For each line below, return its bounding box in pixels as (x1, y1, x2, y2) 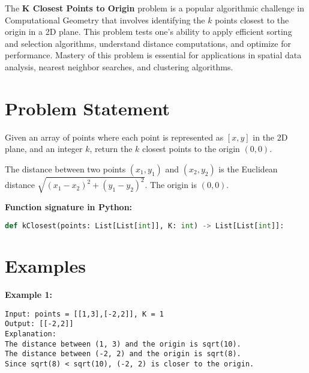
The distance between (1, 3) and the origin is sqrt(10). (5, 339, 241, 348)
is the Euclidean (218, 162, 278, 175)
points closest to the (215, 13, 289, 26)
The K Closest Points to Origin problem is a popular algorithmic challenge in (5, 2, 305, 14)
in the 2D (253, 130, 288, 143)
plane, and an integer (5, 142, 83, 155)
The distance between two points (5, 162, 126, 175)
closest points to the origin (142, 142, 240, 155)
